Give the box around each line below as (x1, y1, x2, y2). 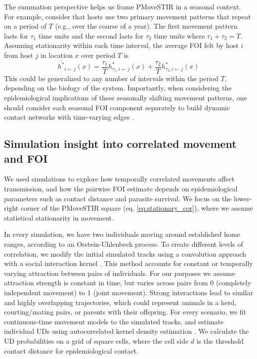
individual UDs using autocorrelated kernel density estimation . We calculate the (4, 326, 249, 336)
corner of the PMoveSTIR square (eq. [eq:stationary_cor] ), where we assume (20, 203, 253, 213)
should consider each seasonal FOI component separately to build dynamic (4, 102, 230, 112)
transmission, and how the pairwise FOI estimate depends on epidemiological (4, 183, 238, 194)
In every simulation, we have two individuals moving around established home (4, 229, 240, 239)
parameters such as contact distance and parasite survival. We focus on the (4, 193, 232, 203)
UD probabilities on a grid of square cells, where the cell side (4, 335, 189, 346)
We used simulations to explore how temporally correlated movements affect (4, 174, 235, 184)
